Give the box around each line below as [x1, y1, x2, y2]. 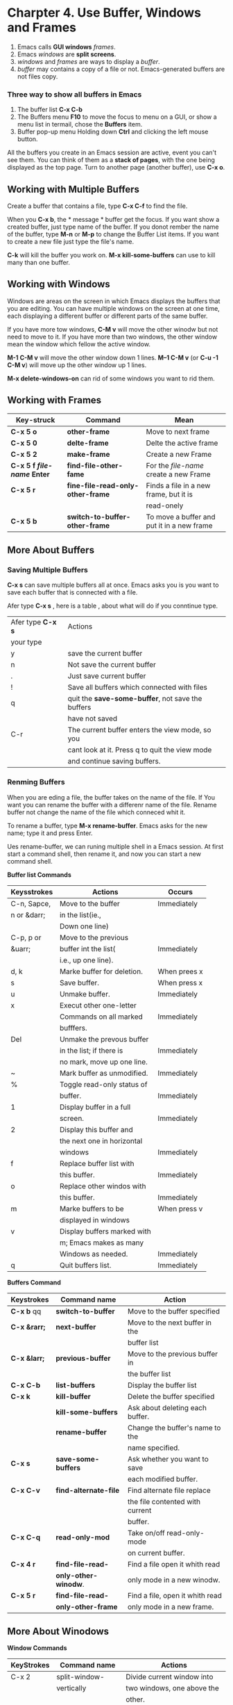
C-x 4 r [10, 1559, 36, 1569]
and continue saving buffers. [67, 757, 161, 766]
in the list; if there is [59, 1045, 123, 1055]
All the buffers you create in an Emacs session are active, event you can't [7, 148, 217, 157]
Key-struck [15, 415, 55, 425]
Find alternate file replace [127, 1485, 212, 1495]
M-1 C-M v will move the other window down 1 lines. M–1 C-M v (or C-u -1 [7, 353, 218, 362]
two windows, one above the [126, 1683, 220, 1693]
